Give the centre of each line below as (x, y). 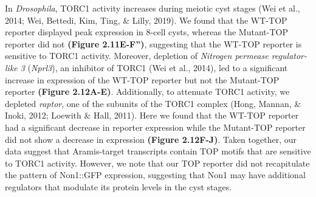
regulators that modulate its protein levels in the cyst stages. (118, 186)
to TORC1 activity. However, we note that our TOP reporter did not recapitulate (157, 163)
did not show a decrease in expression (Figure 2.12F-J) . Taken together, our (151, 139)
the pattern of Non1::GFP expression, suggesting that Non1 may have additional (155, 175)
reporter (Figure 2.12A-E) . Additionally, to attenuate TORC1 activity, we (147, 92)
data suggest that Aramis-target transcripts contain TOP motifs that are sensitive (158, 151)
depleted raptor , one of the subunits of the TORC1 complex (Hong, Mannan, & (153, 103)
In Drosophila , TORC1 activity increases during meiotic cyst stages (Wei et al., (153, 8)
